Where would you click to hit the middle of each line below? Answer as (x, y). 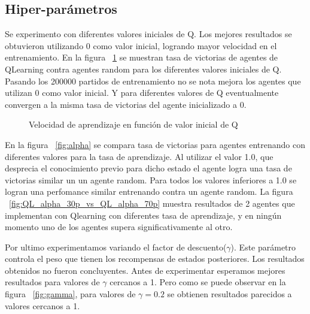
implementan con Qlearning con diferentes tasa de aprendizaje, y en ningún (143, 215)
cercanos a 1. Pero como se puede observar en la (198, 282)
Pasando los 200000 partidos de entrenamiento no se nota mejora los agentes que (153, 81)
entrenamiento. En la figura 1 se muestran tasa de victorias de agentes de (142, 57)
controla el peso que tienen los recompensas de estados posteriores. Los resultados (155, 259)
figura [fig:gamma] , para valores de (70, 294)
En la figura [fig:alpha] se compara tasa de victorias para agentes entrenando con (155, 144)
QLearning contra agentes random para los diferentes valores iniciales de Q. (143, 69)
